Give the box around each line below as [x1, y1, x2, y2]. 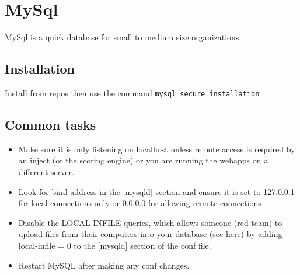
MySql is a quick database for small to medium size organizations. [5, 31, 242, 43]
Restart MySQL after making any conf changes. [18, 259, 190, 271]
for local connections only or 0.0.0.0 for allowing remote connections [18, 197, 261, 209]
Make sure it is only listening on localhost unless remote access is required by [18, 142, 295, 155]
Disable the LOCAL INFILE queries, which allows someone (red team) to [18, 216, 282, 228]
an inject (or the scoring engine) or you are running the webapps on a [18, 154, 268, 166]
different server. [18, 165, 74, 177]
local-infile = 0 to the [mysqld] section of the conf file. [18, 239, 211, 251]
